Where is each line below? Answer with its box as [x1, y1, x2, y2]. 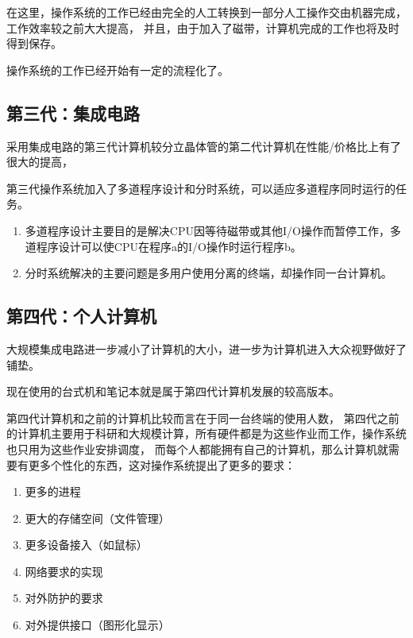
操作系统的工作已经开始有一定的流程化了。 [6, 61, 229, 78]
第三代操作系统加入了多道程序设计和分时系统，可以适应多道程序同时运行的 [6, 180, 396, 196]
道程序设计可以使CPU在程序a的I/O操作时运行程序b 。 [25, 238, 302, 254]
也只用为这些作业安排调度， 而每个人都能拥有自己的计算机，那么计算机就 [6, 440, 388, 457]
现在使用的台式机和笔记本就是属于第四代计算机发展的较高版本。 [6, 383, 340, 400]
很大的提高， [6, 153, 73, 170]
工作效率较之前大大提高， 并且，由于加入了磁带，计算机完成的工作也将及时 [6, 19, 399, 36]
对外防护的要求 [25, 590, 103, 606]
